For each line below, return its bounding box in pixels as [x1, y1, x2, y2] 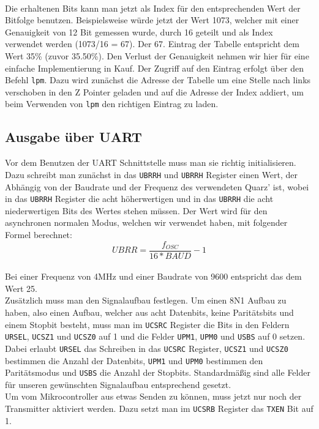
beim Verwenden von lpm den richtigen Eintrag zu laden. [5, 97, 219, 110]
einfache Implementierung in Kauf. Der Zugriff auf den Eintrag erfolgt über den [5, 61, 304, 74]
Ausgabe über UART [5, 127, 142, 146]
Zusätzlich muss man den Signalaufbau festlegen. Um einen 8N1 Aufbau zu [5, 294, 287, 307]
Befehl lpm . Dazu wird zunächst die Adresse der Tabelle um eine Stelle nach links [5, 73, 311, 86]
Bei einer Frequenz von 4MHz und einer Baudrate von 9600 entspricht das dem [5, 270, 302, 283]
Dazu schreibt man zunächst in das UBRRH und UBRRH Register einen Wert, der [5, 168, 298, 181]
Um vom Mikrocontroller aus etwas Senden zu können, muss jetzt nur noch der [5, 390, 302, 403]
